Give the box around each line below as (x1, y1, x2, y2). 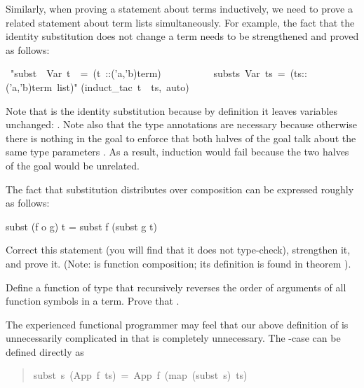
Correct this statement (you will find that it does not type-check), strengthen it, (6, 242, 351, 257)
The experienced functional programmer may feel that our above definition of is (6, 317, 349, 331)
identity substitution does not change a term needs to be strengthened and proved (6, 29, 359, 43)
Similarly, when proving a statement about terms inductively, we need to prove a (6, 1, 353, 15)
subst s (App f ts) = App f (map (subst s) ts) (33, 368, 248, 382)
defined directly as (6, 344, 84, 359)
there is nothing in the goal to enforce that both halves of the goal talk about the (6, 130, 356, 145)
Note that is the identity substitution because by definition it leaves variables (6, 103, 338, 118)
